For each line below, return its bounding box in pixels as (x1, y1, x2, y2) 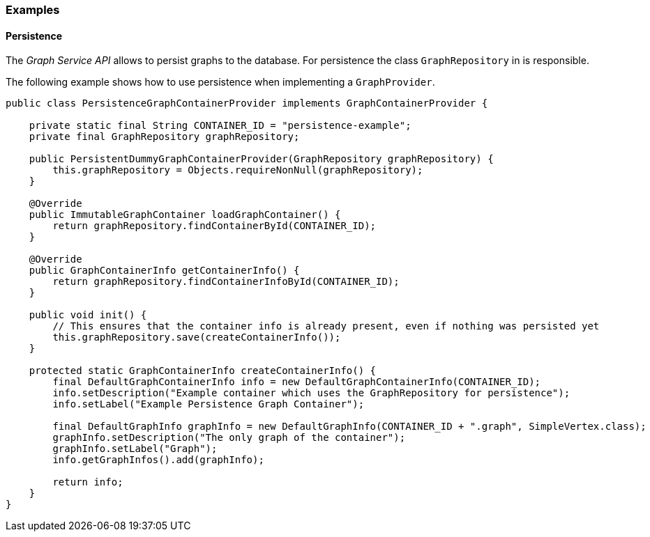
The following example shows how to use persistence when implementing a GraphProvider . (6, 76, 435, 88)
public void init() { (29, 309, 147, 321)
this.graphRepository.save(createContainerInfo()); (52, 332, 341, 343)
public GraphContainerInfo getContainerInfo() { (29, 265, 300, 277)
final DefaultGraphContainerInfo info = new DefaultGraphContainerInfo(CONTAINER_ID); (52, 376, 541, 388)
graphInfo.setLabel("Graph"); (52, 443, 218, 455)
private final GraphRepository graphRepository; (29, 131, 300, 143)
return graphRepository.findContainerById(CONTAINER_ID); (52, 220, 377, 232)
